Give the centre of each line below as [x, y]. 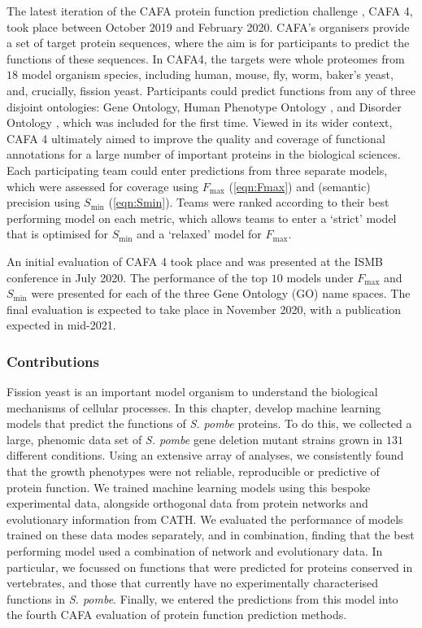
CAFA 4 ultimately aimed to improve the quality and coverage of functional [196, 138]
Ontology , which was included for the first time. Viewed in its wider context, [200, 122]
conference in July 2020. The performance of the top [137, 277]
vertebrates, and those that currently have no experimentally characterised [193, 583]
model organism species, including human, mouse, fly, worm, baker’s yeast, [207, 74]
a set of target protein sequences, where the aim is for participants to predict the [208, 43]
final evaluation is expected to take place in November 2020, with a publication [204, 309]
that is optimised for [58, 234]
